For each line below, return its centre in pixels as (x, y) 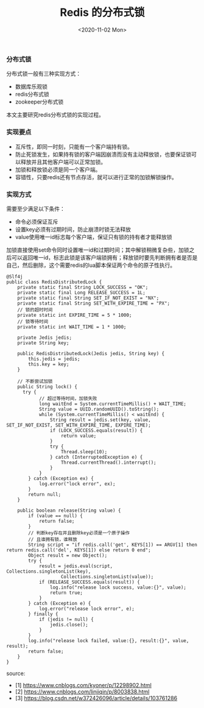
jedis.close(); (69, 625)
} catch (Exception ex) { (61, 478)
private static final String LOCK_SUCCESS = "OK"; (83, 287)
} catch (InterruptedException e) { (96, 457)
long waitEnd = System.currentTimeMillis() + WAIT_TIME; (113, 404)
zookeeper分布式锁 (39, 102)
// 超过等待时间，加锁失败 (68, 398)
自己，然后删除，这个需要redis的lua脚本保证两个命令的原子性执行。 (91, 265)
